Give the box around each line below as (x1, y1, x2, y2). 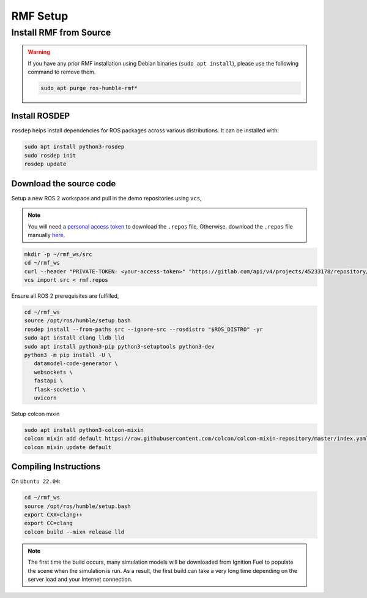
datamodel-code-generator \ (34, 360, 119, 367)
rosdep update (24, 161, 67, 168)
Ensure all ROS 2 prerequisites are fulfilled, (11, 292, 119, 300)
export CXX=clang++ (24, 511, 83, 518)
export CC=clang (24, 520, 73, 527)
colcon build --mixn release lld (24, 528, 125, 536)
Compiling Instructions (11, 461, 101, 472)
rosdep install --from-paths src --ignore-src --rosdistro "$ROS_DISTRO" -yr (24, 325, 263, 333)
